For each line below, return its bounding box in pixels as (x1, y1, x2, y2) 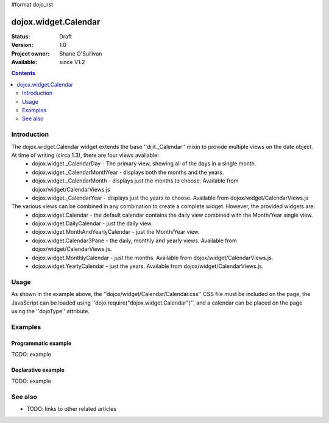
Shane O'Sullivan (59, 49, 102, 57)
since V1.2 (59, 59, 85, 66)
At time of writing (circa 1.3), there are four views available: (11, 151, 160, 159)
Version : (11, 42, 34, 49)
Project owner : (11, 49, 50, 57)
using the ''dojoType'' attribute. (11, 307, 90, 314)
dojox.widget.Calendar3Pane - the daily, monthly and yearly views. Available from (32, 237, 237, 244)
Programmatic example (11, 339, 72, 347)
